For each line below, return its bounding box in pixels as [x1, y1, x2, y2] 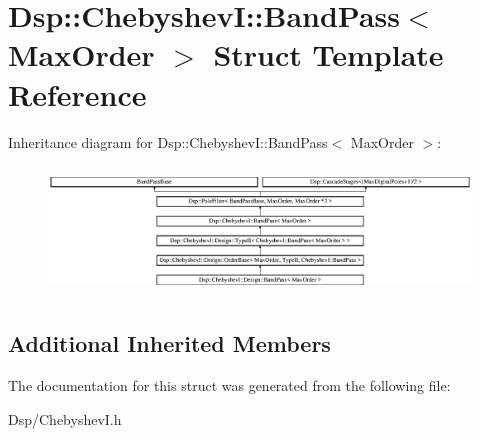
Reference [8, 73, 147, 114]
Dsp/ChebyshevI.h [8, 408, 122, 429]
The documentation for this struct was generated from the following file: [8, 375, 451, 396]
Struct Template [213, 34, 444, 75]
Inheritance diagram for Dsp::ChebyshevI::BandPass [8, 131, 328, 152]
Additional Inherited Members [8, 328, 331, 359]
